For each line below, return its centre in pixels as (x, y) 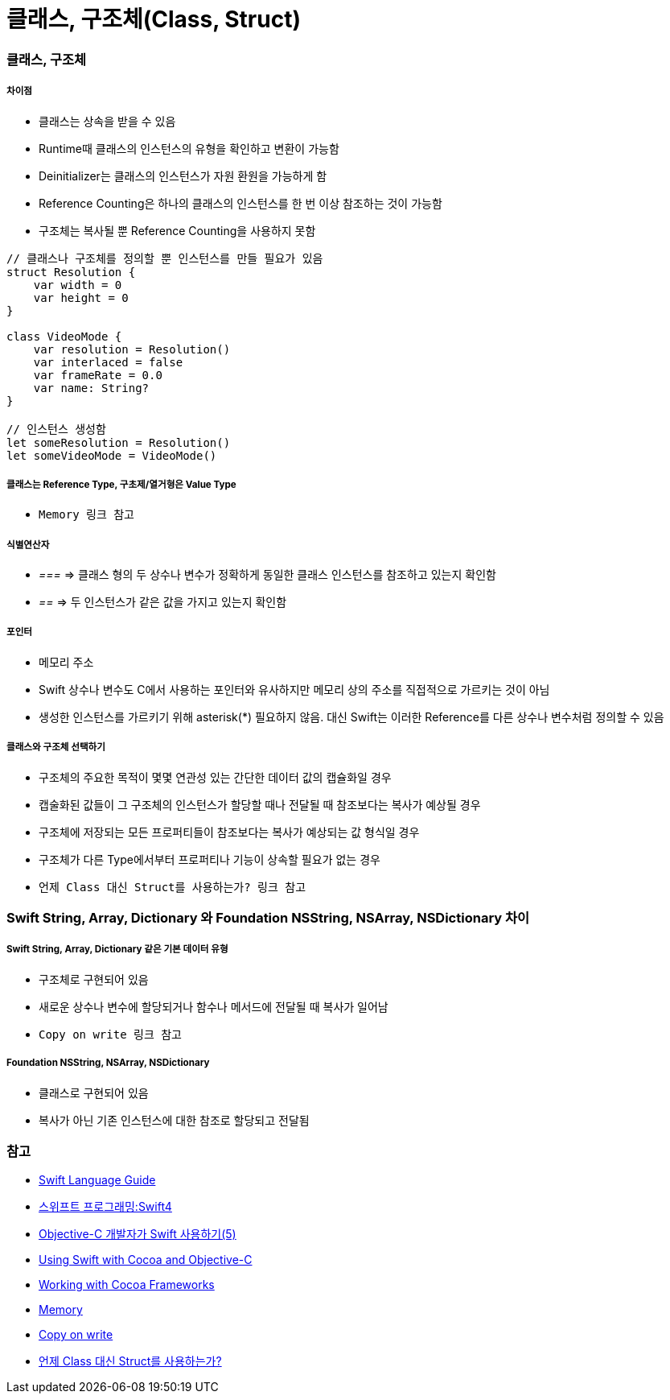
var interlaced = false (108, 362)
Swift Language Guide (97, 1180)
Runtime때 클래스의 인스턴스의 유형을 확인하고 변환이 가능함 (189, 148)
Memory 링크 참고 (86, 515)
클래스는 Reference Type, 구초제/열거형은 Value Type (121, 484)
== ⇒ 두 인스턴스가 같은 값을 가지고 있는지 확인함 (163, 602)
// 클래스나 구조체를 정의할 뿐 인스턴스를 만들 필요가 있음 (165, 258)
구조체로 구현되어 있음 (94, 979)
